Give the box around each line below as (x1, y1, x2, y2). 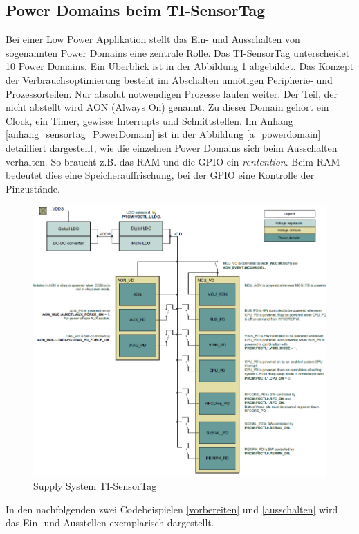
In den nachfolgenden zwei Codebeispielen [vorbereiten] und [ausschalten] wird (6, 501, 338, 516)
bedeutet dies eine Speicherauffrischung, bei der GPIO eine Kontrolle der (6, 168, 315, 182)
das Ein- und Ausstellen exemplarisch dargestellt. (6, 515, 214, 530)
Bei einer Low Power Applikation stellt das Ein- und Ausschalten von (6, 32, 300, 46)
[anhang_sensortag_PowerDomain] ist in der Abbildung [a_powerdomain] (6, 127, 321, 141)
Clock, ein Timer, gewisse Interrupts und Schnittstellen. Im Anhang (6, 113, 293, 127)
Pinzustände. (6, 181, 60, 195)
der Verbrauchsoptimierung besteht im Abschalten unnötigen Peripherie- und (6, 72, 333, 87)
